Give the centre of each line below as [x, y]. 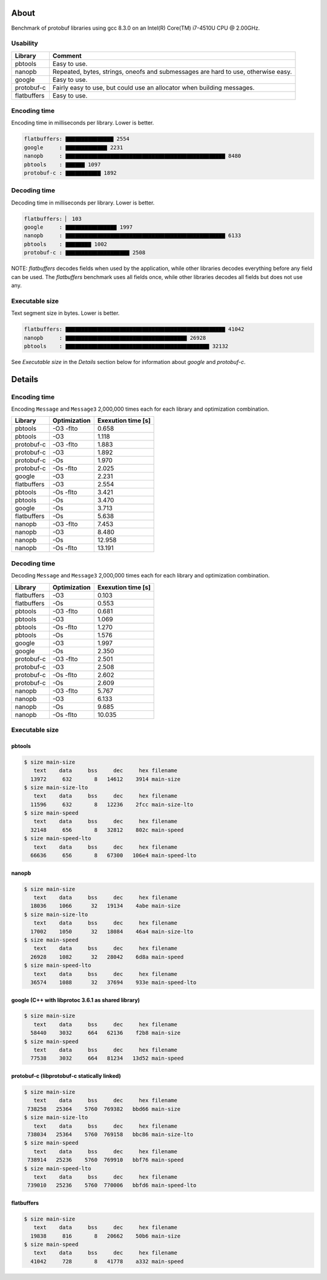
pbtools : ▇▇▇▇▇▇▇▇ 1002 [65, 244]
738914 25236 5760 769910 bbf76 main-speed [106, 1160]
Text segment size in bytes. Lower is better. [65, 313]
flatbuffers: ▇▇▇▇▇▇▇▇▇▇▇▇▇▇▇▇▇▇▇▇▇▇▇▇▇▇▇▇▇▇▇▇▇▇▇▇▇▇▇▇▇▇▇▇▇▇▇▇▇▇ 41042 [134, 329]
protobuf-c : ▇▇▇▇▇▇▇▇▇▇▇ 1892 [71, 173]
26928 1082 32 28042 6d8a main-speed [107, 957]
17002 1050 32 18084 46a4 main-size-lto [112, 931]
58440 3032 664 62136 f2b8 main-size [106, 1033]
